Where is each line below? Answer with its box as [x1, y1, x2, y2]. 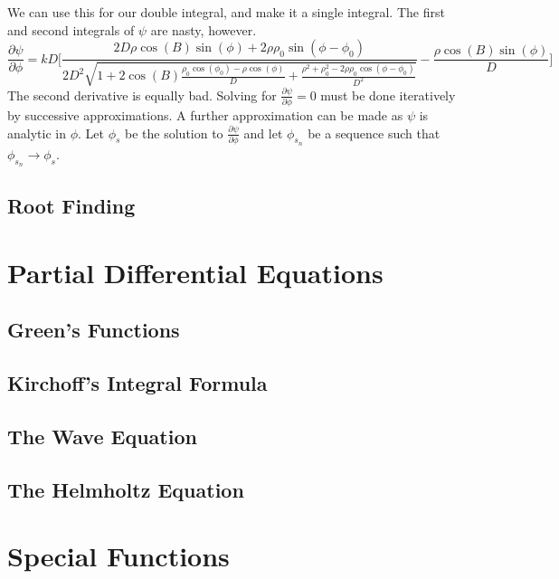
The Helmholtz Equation [7, 475, 244, 503]
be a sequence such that [308, 123, 441, 142]
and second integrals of [7, 20, 135, 39]
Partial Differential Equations [7, 253, 384, 290]
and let [243, 123, 283, 142]
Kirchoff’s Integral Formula [7, 369, 268, 397]
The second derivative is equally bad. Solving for [7, 85, 277, 104]
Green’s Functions [7, 316, 180, 344]
